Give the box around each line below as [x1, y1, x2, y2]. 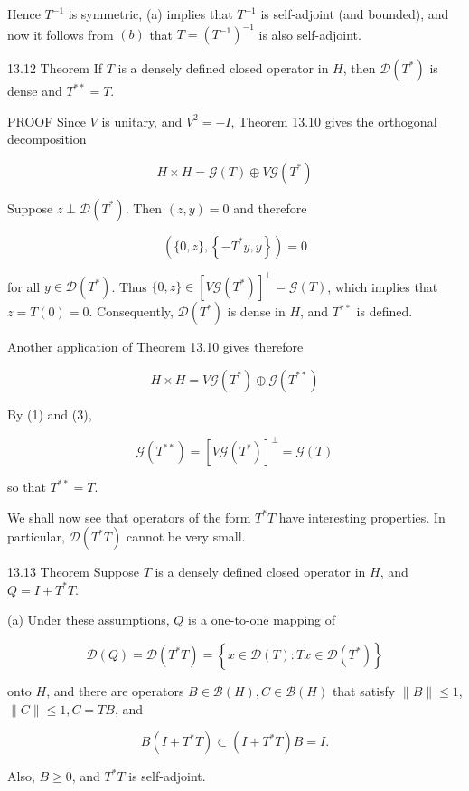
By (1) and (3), [7, 404, 92, 423]
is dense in [227, 302, 286, 321]
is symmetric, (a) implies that [68, 5, 233, 23]
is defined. [356, 302, 413, 321]
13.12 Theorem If [7, 59, 103, 78]
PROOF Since [7, 111, 86, 130]
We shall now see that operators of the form [7, 507, 251, 526]
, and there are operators [46, 682, 184, 701]
